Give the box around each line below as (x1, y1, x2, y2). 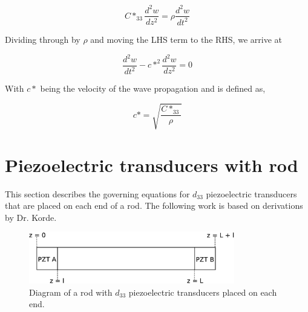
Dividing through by (5, 33, 80, 45)
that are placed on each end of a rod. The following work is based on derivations (5, 199, 303, 212)
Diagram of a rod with (29, 285, 113, 298)
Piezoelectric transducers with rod (5, 152, 298, 177)
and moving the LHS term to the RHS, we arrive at (90, 33, 282, 45)
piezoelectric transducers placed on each (128, 285, 277, 298)
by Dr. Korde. (5, 211, 57, 223)
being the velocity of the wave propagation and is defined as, (40, 82, 266, 95)
